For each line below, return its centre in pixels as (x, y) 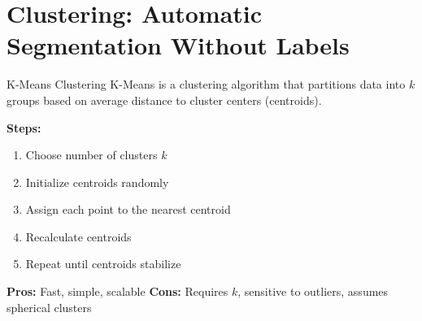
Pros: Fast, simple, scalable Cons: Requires (117, 291)
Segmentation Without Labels (178, 45)
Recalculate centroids (78, 236)
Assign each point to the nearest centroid (128, 209)
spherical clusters (49, 307)
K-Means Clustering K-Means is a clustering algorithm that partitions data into (206, 84)
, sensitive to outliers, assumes (313, 291)
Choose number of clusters (91, 155)
